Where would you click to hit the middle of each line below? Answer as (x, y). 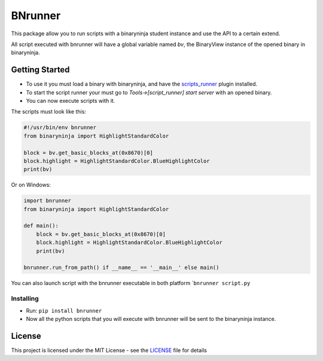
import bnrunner (48, 201)
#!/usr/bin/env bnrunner (60, 128)
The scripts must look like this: (49, 112)
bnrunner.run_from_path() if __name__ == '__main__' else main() (121, 268)
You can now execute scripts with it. (71, 101)
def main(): (41, 226)
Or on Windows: (31, 185)
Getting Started (40, 70)
